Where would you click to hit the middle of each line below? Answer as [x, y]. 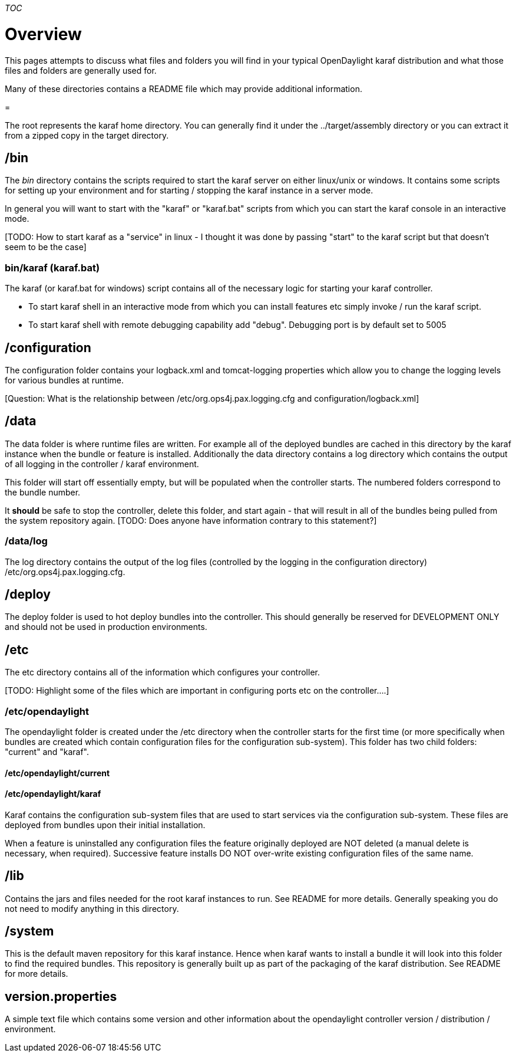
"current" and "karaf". [47, 751]
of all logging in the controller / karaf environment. [102, 464]
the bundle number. [43, 492]
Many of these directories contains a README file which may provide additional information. [183, 88]
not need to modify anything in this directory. [92, 908]
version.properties [61, 996]
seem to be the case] [46, 247]
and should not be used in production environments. [106, 627]
